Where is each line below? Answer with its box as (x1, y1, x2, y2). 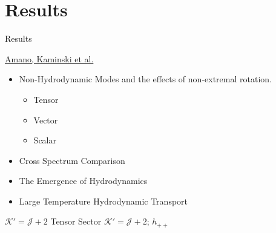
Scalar (33, 134, 56, 146)
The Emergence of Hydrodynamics (19, 174, 148, 187)
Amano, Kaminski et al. (5, 52, 94, 65)
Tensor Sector (50, 215, 102, 228)
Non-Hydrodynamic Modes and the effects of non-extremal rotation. (19, 73, 272, 85)
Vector (33, 113, 58, 126)
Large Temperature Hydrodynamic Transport (19, 194, 188, 207)
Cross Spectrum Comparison (19, 154, 125, 166)
